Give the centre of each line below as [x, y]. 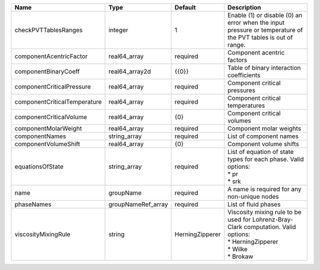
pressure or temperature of [265, 30]
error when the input [256, 22]
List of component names [263, 136]
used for [239, 219]
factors [237, 60]
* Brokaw [240, 256]
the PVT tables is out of [260, 37]
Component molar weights [264, 128]
